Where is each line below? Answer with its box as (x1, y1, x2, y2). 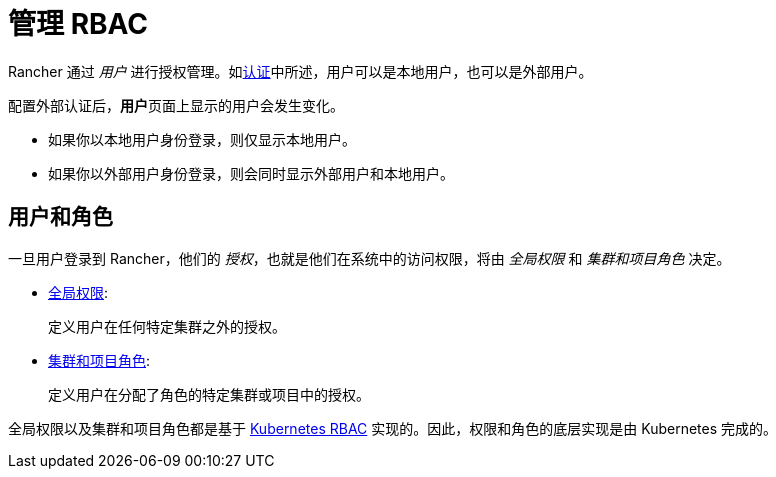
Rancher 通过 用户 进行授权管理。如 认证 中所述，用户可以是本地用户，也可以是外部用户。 (8, 62, 593, 80)
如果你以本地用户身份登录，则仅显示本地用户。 (48, 130, 356, 148)
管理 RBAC (8, 7, 148, 41)
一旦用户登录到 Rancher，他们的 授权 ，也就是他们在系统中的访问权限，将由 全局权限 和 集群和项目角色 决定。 (8, 249, 731, 267)
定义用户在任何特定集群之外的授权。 (48, 317, 286, 335)
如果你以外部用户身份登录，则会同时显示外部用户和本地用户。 (48, 164, 454, 182)
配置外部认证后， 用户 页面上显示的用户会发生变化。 (8, 96, 344, 114)
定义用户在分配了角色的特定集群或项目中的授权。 (48, 385, 370, 403)
